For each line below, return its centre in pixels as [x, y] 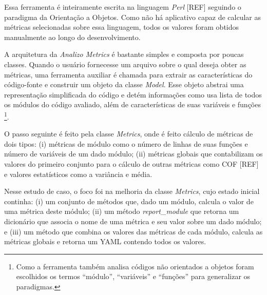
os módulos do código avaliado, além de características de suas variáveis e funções [132, 104]
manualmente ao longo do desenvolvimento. [72, 37]
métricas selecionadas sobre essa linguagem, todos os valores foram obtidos [122, 27]
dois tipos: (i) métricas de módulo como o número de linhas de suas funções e [126, 143]
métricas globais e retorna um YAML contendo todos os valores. [105, 241]
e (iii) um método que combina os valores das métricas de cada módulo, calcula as [133, 231]
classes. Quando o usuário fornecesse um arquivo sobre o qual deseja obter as [125, 64]
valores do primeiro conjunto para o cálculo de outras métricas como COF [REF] [131, 163]
